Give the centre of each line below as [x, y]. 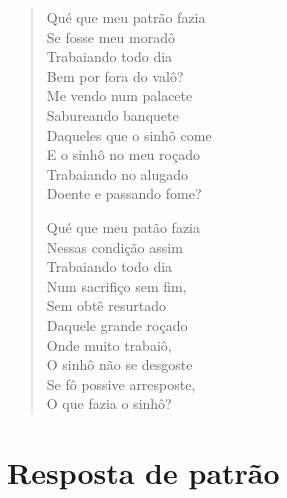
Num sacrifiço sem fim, [116, 285]
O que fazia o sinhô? [109, 403]
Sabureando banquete [112, 114]
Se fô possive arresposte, [121, 383]
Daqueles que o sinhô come [129, 134]
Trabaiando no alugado [117, 173]
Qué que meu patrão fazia [126, 17]
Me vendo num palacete [119, 95]
